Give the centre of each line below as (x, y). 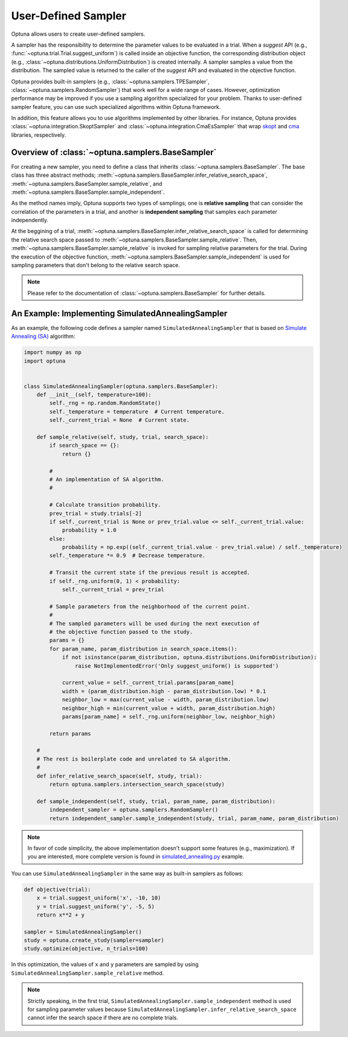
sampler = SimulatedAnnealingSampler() (83, 932)
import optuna (45, 361)
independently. (30, 220)
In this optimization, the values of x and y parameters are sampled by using (105, 964)
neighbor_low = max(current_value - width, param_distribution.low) (166, 700)
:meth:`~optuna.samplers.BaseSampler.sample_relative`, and (87, 183)
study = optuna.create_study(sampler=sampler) (94, 940)
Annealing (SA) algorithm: (43, 337)
